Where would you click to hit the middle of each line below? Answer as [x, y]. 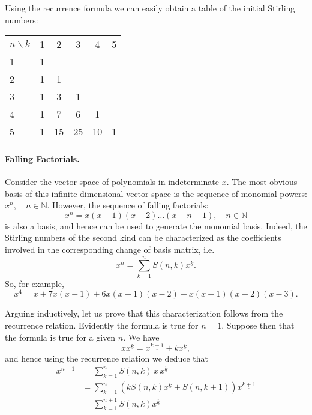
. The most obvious [262, 181]
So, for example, [34, 283]
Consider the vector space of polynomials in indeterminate [112, 181]
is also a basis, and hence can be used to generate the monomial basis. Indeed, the [156, 226]
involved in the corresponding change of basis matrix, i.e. [110, 249]
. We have [141, 337]
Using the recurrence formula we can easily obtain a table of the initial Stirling [150, 8]
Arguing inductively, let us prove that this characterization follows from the [144, 313]
